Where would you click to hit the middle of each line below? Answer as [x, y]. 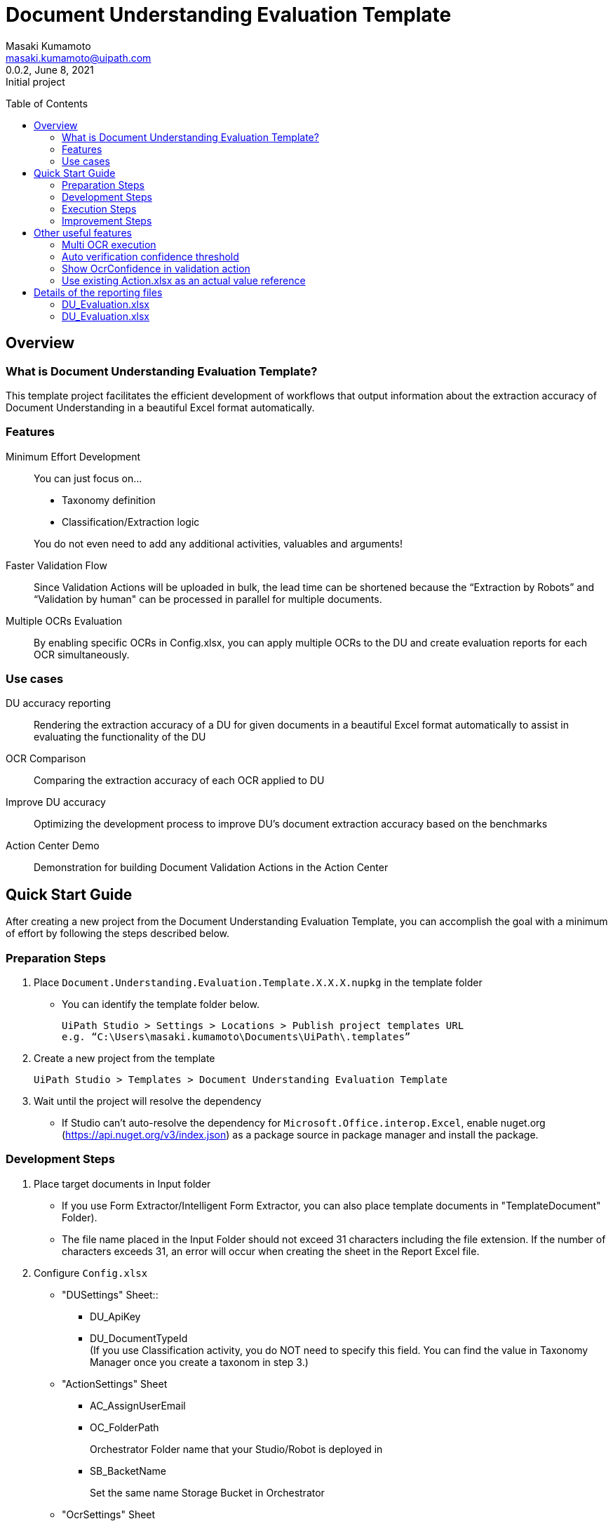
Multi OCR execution [109, 244]
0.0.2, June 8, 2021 [50, 69]
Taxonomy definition [109, 500]
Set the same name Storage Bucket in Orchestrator [207, 1492]
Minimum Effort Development [73, 456]
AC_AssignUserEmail [138, 1405]
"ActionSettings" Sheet [115, 1384]
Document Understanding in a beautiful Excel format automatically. [160, 407]
